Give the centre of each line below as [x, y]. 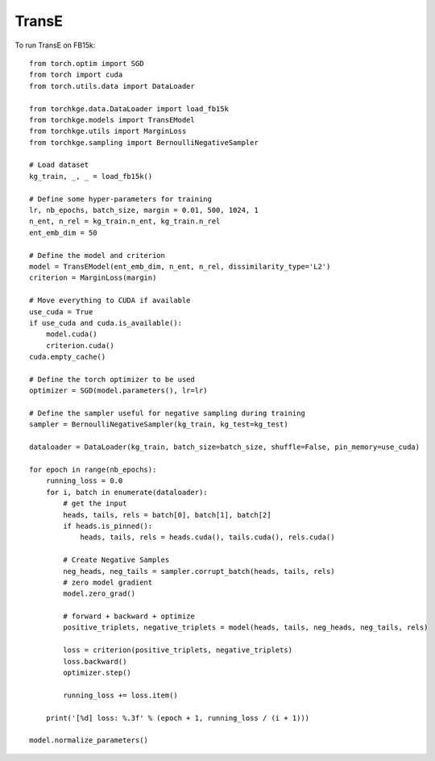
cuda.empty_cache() [68, 357]
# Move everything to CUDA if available [110, 301]
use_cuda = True [61, 312]
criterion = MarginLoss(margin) [93, 278]
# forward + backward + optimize [129, 616]
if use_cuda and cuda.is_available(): [106, 323]
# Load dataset [59, 165]
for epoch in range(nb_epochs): [93, 470]
